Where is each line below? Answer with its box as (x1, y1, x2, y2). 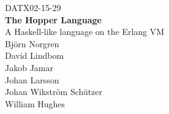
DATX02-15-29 (5, 1, 61, 13)
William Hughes (5, 97, 66, 110)
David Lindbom (5, 49, 64, 62)
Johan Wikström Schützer (5, 85, 103, 98)
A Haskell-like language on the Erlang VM (5, 25, 165, 38)
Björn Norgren (5, 37, 59, 50)
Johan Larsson (5, 73, 59, 86)
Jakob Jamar (5, 61, 53, 74)
